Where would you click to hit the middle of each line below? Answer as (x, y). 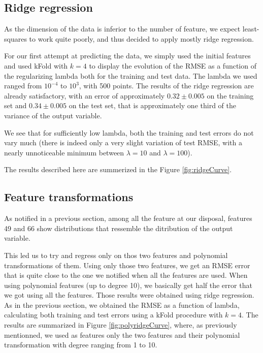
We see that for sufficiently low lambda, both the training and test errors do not (129, 132)
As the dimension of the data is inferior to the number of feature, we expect (122, 29)
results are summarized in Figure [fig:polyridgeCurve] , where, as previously (121, 325)
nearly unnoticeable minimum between (64, 152)
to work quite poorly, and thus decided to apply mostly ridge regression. (141, 38)
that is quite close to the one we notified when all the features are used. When (126, 275)
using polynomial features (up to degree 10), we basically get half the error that (128, 285)
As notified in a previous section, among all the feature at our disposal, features (128, 218)
